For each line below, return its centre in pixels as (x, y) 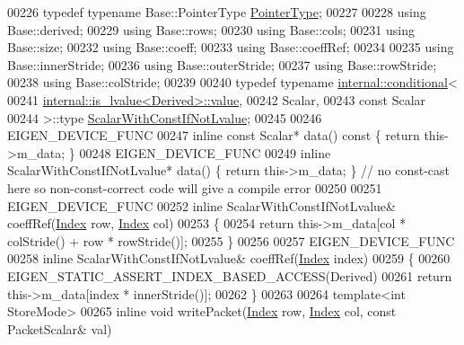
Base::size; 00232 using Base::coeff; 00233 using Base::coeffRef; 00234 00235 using (231, 47)
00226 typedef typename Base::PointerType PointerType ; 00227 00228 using (217, 12)
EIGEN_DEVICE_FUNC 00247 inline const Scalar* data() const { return (214, 135)
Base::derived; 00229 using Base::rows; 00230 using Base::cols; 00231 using (211, 29)
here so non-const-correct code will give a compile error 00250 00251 (195, 187)
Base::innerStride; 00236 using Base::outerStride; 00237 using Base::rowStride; (222, 64)
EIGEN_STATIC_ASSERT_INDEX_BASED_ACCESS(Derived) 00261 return (230, 275)
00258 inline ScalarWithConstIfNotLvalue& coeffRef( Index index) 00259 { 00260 (229, 258)
